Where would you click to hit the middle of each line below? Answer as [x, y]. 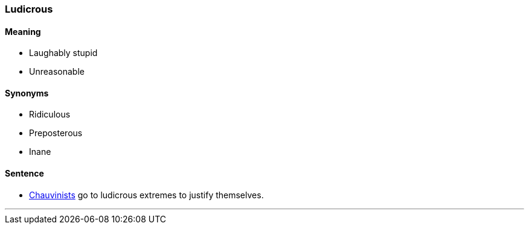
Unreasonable [57, 72]
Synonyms [27, 93]
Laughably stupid [63, 53]
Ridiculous [50, 114]
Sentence [24, 174]
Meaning [23, 31]
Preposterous [56, 133]
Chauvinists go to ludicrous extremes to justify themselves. [146, 195]
